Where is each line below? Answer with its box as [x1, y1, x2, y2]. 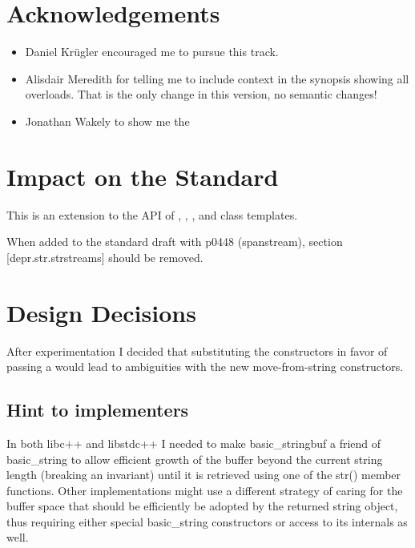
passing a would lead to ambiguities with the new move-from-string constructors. [6, 358, 404, 375]
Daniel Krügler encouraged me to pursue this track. [25, 43, 279, 60]
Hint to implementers [6, 397, 189, 422]
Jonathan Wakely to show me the [25, 112, 190, 129]
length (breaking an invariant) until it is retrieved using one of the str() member [6, 466, 401, 483]
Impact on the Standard [6, 159, 279, 192]
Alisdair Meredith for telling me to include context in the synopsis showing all [25, 70, 409, 87]
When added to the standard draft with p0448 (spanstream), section [6, 233, 343, 250]
